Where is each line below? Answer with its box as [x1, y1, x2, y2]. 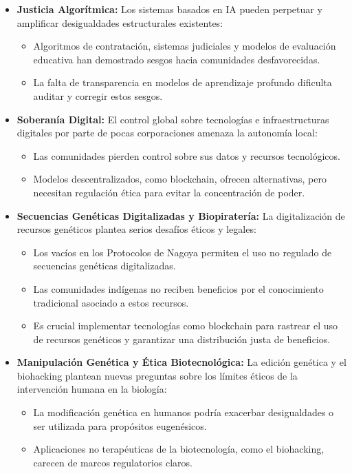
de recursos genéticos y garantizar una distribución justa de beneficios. [33, 331, 331, 346]
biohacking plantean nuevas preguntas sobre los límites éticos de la [16, 368, 298, 382]
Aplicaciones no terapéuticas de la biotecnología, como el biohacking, [33, 442, 324, 456]
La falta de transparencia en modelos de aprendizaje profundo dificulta [33, 75, 332, 90]
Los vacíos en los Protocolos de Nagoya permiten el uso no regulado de [33, 245, 332, 259]
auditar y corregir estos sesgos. [33, 88, 163, 103]
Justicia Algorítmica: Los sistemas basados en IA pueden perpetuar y [16, 2, 322, 16]
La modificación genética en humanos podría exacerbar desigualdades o [33, 405, 334, 420]
